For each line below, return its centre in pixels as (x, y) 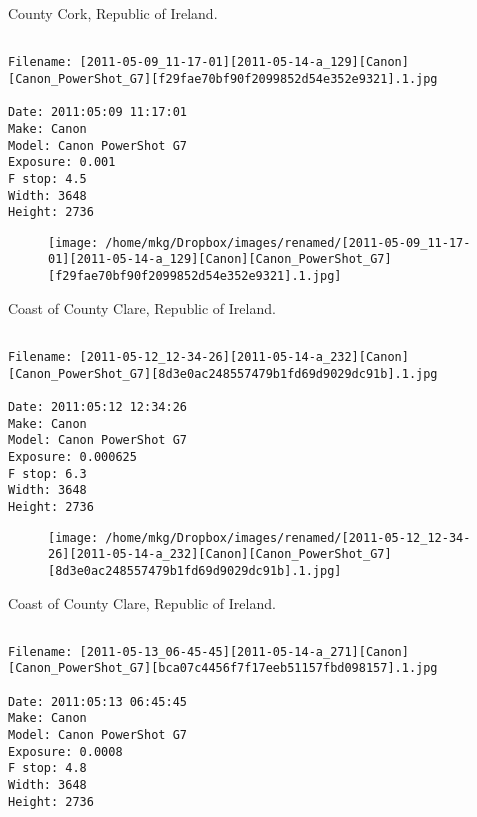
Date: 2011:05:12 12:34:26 (97, 407)
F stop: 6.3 (47, 473)
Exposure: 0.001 (62, 162)
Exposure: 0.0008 (65, 751)
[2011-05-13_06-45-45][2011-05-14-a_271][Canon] (244, 651)
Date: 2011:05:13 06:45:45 (97, 701)
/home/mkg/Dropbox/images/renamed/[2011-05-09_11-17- (288, 242)
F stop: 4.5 (47, 178)
